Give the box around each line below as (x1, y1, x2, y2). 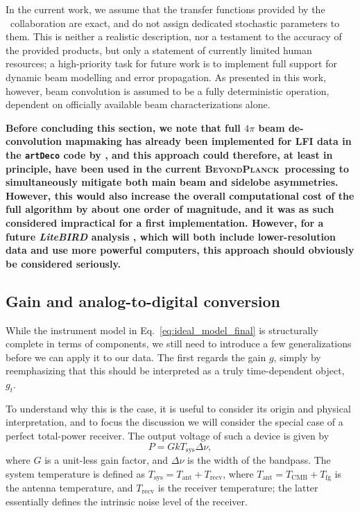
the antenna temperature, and (6, 480, 133, 494)
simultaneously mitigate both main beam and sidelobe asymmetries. (6, 175, 338, 189)
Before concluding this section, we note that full (6, 120, 241, 134)
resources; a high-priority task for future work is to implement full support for (6, 56, 337, 71)
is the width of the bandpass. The (187, 452, 331, 467)
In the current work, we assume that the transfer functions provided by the (6, 2, 325, 16)
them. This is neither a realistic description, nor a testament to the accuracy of (6, 29, 342, 44)
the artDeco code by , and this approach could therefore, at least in (6, 147, 333, 162)
